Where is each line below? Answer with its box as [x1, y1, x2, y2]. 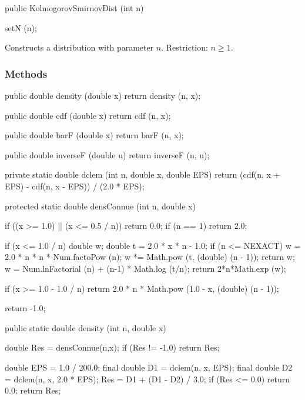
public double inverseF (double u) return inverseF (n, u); [5, 148, 210, 161]
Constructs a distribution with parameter [5, 41, 154, 54]
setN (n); [5, 21, 37, 34]
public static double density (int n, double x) [5, 321, 166, 334]
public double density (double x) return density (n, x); [5, 89, 201, 101]
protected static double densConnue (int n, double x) [5, 199, 196, 212]
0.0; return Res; [5, 384, 61, 396]
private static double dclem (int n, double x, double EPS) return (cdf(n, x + [5, 168, 280, 181]
